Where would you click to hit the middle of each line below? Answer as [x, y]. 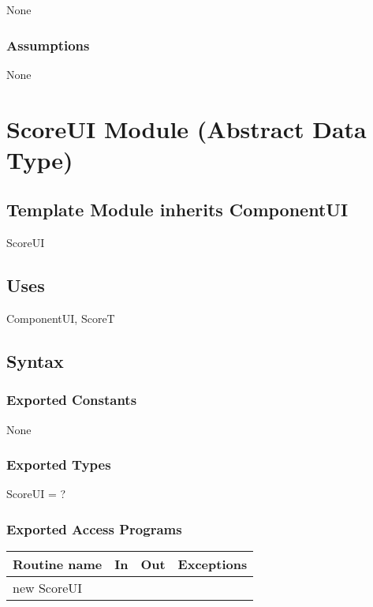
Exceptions [213, 564]
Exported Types [59, 465]
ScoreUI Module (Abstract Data [186, 128]
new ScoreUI [48, 588]
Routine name [58, 564]
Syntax [35, 360]
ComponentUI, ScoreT [61, 318]
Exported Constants [72, 400]
